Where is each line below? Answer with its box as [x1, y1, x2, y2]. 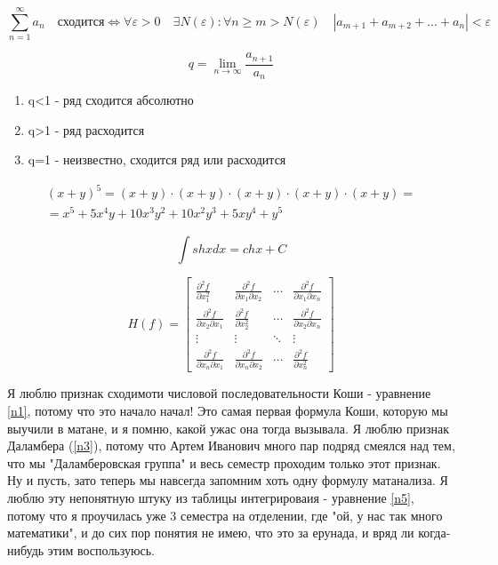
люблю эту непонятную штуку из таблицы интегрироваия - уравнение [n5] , [7, 489, 414, 507]
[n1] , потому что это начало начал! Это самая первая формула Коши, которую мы [7, 402, 448, 420]
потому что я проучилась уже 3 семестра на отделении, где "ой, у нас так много [7, 505, 443, 524]
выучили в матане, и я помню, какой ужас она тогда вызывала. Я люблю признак [7, 418, 449, 437]
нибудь [7, 540, 44, 559]
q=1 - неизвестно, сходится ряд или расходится [28, 150, 286, 169]
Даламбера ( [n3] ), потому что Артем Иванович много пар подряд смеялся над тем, [7, 436, 455, 455]
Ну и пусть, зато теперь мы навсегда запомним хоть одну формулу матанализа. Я [7, 471, 448, 489]
